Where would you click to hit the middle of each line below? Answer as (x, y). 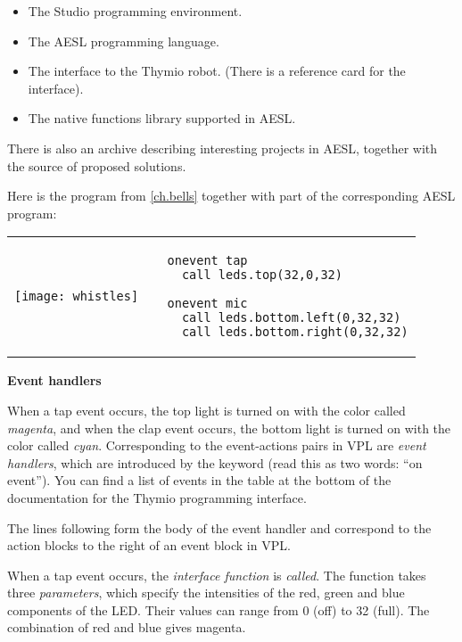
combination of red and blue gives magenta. (127, 627)
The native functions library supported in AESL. (162, 118)
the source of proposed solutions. (97, 165)
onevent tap (207, 261)
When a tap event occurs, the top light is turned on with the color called (206, 410)
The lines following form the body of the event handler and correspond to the (219, 527)
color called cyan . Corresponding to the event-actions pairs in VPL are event (217, 445)
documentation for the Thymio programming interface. (157, 497)
